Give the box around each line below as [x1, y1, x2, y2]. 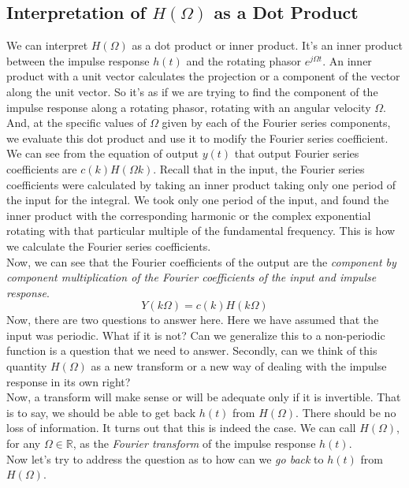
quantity [6, 358, 47, 374]
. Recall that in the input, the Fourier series [153, 160, 365, 177]
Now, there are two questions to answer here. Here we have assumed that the [6, 311, 379, 328]
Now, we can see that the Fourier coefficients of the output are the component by [6, 253, 396, 270]
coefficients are [6, 160, 77, 177]
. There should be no [296, 404, 396, 420]
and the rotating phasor [186, 52, 302, 69]
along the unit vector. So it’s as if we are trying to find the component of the [6, 83, 378, 99]
